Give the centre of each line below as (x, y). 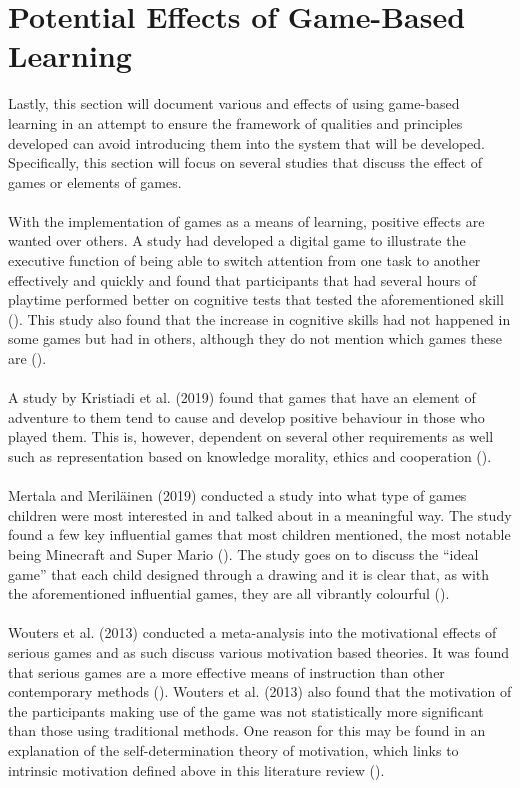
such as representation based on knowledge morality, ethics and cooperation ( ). (250, 456)
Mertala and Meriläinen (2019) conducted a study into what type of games (237, 495)
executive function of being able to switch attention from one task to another (244, 260)
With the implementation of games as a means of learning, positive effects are (246, 220)
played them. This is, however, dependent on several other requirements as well (251, 436)
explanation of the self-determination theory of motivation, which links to (233, 749)
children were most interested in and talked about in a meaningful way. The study (260, 514)
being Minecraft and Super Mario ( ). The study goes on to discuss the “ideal (243, 553)
